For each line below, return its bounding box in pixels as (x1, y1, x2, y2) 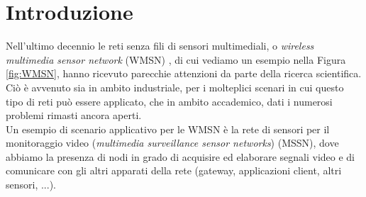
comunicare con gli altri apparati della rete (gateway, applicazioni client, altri (6, 163, 342, 178)
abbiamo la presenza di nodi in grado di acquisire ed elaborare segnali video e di (6, 149, 355, 164)
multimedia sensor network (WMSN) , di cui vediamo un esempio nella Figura (6, 52, 346, 67)
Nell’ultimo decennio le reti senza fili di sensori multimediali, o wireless (6, 38, 314, 53)
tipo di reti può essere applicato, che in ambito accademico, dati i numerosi (6, 94, 333, 108)
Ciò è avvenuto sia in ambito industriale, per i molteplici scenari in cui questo (6, 79, 344, 94)
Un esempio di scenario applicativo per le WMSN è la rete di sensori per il (6, 121, 330, 136)
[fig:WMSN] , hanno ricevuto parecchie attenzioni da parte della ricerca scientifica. (6, 66, 362, 81)
